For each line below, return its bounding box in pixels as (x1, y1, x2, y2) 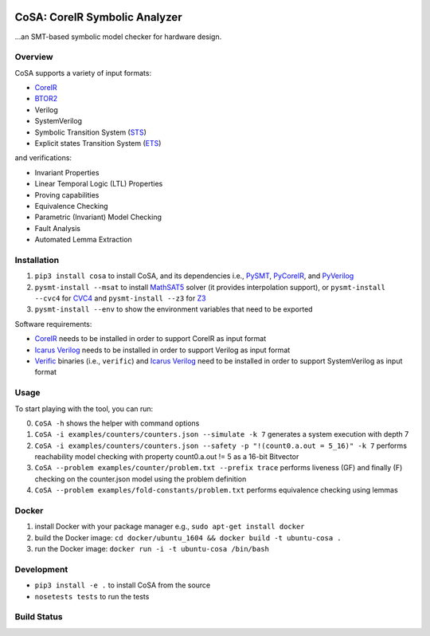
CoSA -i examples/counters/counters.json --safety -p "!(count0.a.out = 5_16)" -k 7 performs (34, 441, 408, 450)
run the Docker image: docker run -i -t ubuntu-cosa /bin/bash (34, 544, 270, 554)
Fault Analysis (34, 223, 81, 233)
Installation (14, 254, 60, 265)
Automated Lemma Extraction (34, 235, 133, 245)
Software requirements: (14, 319, 92, 328)
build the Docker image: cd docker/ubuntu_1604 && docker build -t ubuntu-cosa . (34, 532, 342, 542)
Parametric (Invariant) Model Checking (34, 212, 162, 222)
